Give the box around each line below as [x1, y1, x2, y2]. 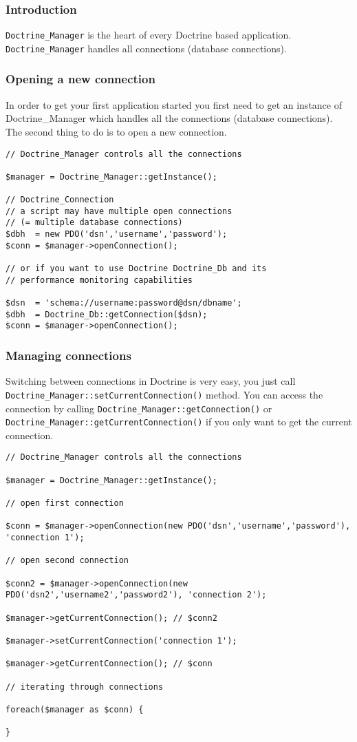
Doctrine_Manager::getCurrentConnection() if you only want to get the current [6, 414, 352, 429]
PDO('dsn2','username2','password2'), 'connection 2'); [6, 590, 267, 600]
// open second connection [6, 555, 129, 566]
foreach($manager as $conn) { [6, 704, 144, 714]
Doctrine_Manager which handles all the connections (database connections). [6, 111, 333, 125]
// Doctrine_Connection [6, 195, 114, 205]
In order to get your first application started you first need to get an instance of [6, 97, 342, 112]
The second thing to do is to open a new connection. [6, 124, 227, 138]
